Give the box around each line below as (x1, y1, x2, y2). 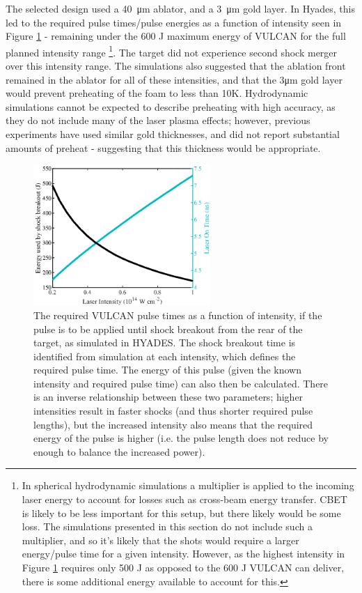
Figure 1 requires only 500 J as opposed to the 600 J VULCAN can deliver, (22, 560, 345, 574)
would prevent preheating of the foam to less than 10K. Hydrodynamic (6, 86, 308, 100)
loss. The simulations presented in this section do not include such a (22, 519, 313, 534)
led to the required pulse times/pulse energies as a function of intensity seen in (6, 15, 342, 29)
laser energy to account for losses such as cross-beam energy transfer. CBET (22, 492, 347, 507)
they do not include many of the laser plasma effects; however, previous (6, 113, 310, 128)
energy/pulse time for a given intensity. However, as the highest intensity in (22, 546, 345, 561)
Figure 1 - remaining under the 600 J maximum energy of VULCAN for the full (6, 29, 346, 43)
